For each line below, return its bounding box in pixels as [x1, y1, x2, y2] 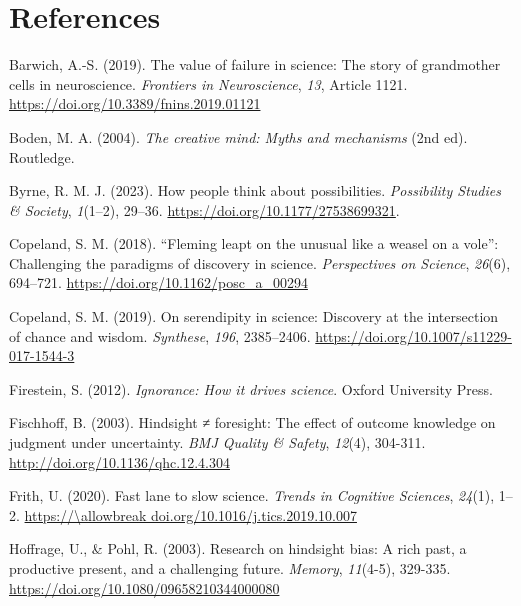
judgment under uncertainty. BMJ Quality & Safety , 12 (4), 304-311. [9, 432, 426, 453]
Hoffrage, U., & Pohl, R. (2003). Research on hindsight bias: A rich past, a [9, 538, 467, 559]
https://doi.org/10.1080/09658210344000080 [9, 577, 280, 598]
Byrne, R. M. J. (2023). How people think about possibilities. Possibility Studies [9, 180, 501, 201]
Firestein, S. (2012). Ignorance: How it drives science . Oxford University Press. [9, 378, 493, 399]
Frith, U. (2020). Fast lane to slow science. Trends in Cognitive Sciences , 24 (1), [9, 485, 495, 506]
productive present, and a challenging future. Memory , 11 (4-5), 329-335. [9, 558, 451, 578]
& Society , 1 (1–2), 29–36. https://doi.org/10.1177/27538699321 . [9, 199, 400, 220]
